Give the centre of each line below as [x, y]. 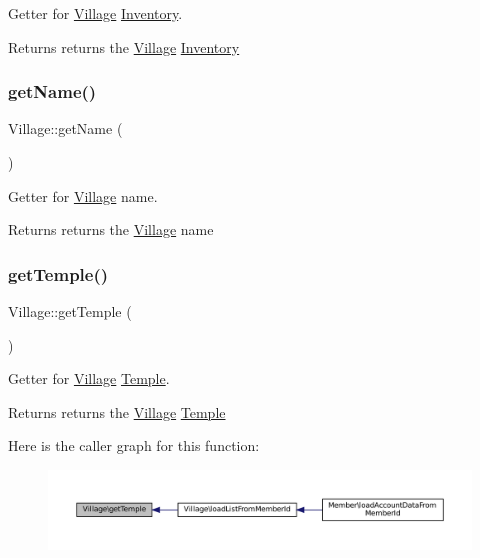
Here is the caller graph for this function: [134, 445]
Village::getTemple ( [70, 311]
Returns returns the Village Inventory [124, 46]
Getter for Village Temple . [89, 378]
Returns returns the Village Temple [117, 411]
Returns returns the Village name [111, 229]
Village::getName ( [65, 128]
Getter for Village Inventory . [95, 13]
